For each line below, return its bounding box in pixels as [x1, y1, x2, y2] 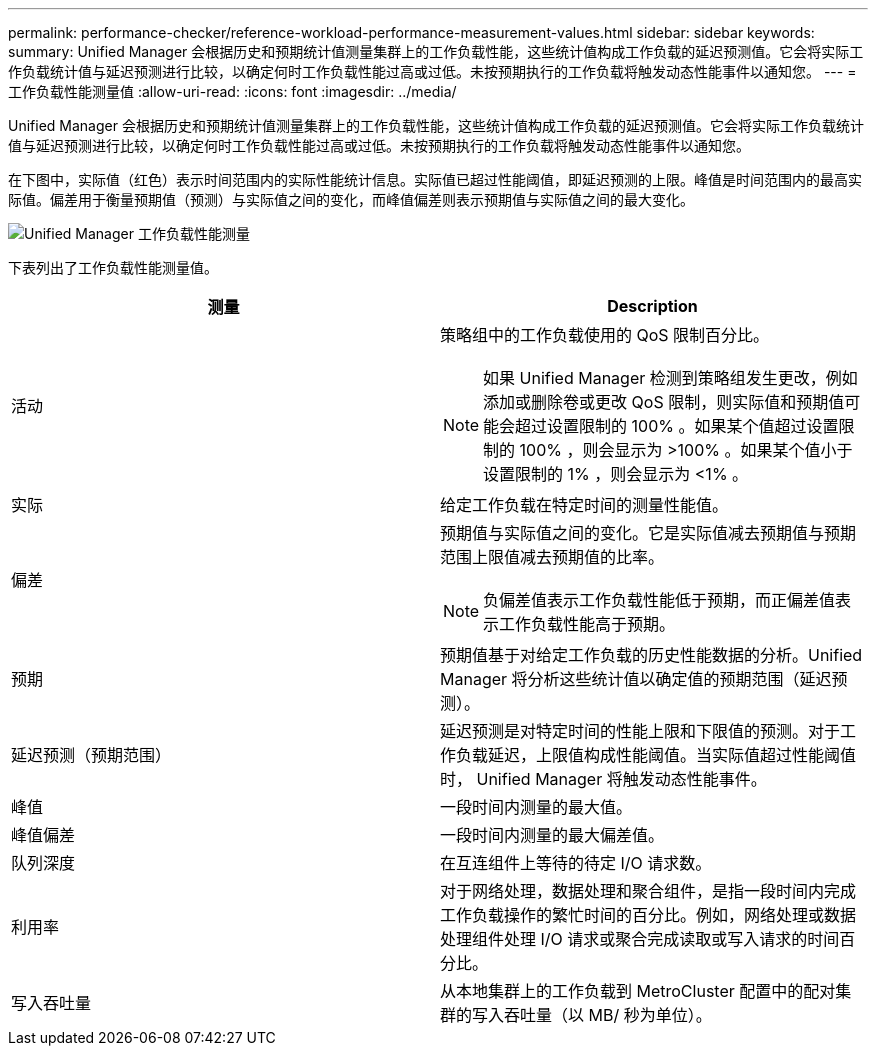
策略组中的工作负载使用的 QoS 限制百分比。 [440, 325, 770, 345]
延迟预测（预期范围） [11, 745, 172, 765]
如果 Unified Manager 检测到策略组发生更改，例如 [483, 368, 858, 388]
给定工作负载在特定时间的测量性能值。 [440, 495, 729, 515]
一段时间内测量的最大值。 [440, 797, 633, 817]
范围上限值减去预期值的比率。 [440, 547, 665, 567]
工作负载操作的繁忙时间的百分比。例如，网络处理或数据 [440, 905, 857, 925]
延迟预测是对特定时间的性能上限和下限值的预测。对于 [440, 721, 841, 741]
